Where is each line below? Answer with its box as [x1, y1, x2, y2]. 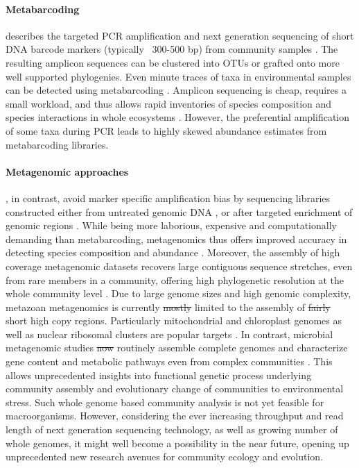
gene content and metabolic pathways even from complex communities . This [6, 354, 333, 369]
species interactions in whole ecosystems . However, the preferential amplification [6, 110, 350, 124]
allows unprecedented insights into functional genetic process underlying [6, 367, 312, 382]
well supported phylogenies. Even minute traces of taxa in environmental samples [6, 69, 351, 83]
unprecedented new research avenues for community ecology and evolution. [6, 449, 324, 464]
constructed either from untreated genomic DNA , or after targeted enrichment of [6, 204, 353, 219]
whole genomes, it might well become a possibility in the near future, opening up [6, 435, 349, 450]
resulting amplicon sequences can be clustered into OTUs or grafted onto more [6, 55, 340, 69]
